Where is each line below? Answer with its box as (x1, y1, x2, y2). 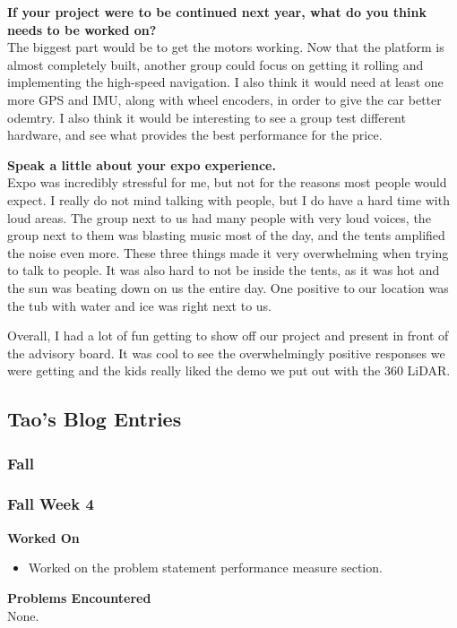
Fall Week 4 (7, 493, 94, 515)
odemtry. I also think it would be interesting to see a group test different (7, 108, 406, 126)
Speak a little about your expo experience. (7, 155, 276, 174)
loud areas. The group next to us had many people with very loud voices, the (7, 208, 431, 227)
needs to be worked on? (7, 20, 157, 39)
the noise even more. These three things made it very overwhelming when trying (7, 243, 449, 262)
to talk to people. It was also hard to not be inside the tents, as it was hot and (7, 261, 440, 280)
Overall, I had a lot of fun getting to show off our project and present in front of (7, 326, 449, 345)
